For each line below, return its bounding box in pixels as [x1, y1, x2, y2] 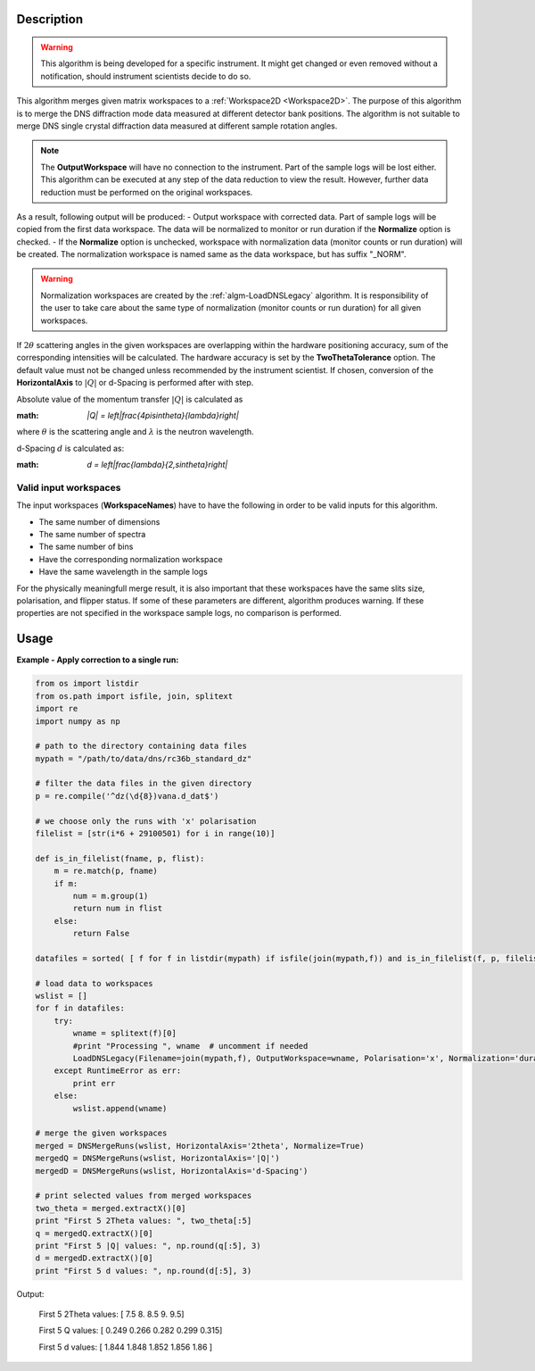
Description [16, 12, 84, 27]
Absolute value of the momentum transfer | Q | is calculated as [16, 394, 243, 404]
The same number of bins [38, 541, 134, 553]
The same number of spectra [38, 529, 146, 540]
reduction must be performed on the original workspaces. [40, 187, 253, 197]
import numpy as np [35, 716, 120, 727]
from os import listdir [35, 678, 140, 689]
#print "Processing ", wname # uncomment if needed [72, 1041, 309, 1051]
